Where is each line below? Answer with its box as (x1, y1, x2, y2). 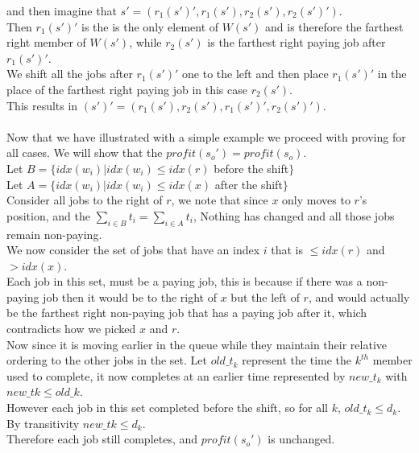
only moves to (282, 191, 351, 208)
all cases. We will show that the (6, 144, 163, 161)
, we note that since (171, 191, 268, 208)
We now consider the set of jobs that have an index (6, 241, 260, 258)
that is (271, 241, 304, 258)
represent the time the (242, 352, 352, 369)
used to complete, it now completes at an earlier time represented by (6, 367, 346, 384)
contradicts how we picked (6, 320, 136, 337)
